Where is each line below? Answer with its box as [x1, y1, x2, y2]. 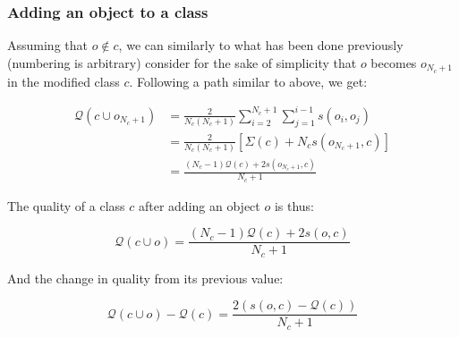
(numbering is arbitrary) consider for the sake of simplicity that [7, 53, 357, 72]
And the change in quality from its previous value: [7, 268, 284, 287]
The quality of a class [7, 196, 125, 215]
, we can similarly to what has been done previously [118, 36, 404, 55]
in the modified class [7, 72, 120, 90]
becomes [370, 53, 417, 72]
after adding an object [138, 196, 260, 215]
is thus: [274, 196, 314, 215]
